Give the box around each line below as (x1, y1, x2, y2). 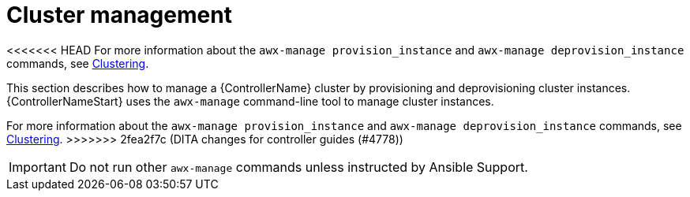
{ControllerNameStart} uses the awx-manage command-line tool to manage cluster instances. (6, 94, 494, 108)
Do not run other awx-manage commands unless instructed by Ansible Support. (69, 158, 528, 175)
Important (9, 158, 66, 175)
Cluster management (6, 2, 232, 28)
